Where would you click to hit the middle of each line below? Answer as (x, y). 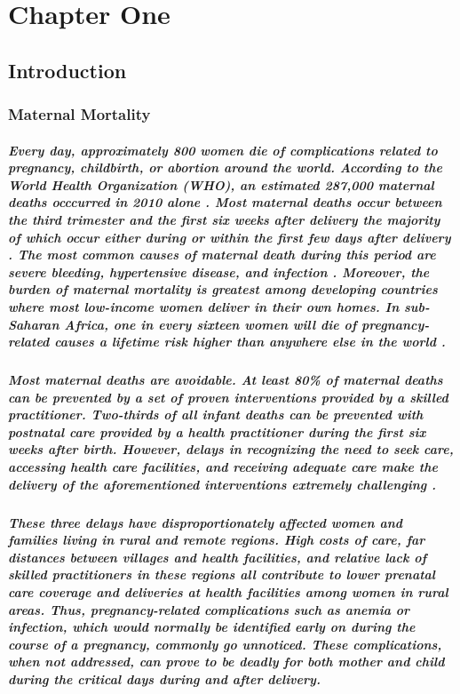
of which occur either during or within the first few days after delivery (230, 237)
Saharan (34, 324)
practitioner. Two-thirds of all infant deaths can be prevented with (216, 415)
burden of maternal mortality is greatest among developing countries (223, 289)
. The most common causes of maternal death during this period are (222, 255)
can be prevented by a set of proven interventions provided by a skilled (228, 397)
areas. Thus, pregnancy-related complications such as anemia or (209, 609)
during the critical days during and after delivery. (164, 678)
